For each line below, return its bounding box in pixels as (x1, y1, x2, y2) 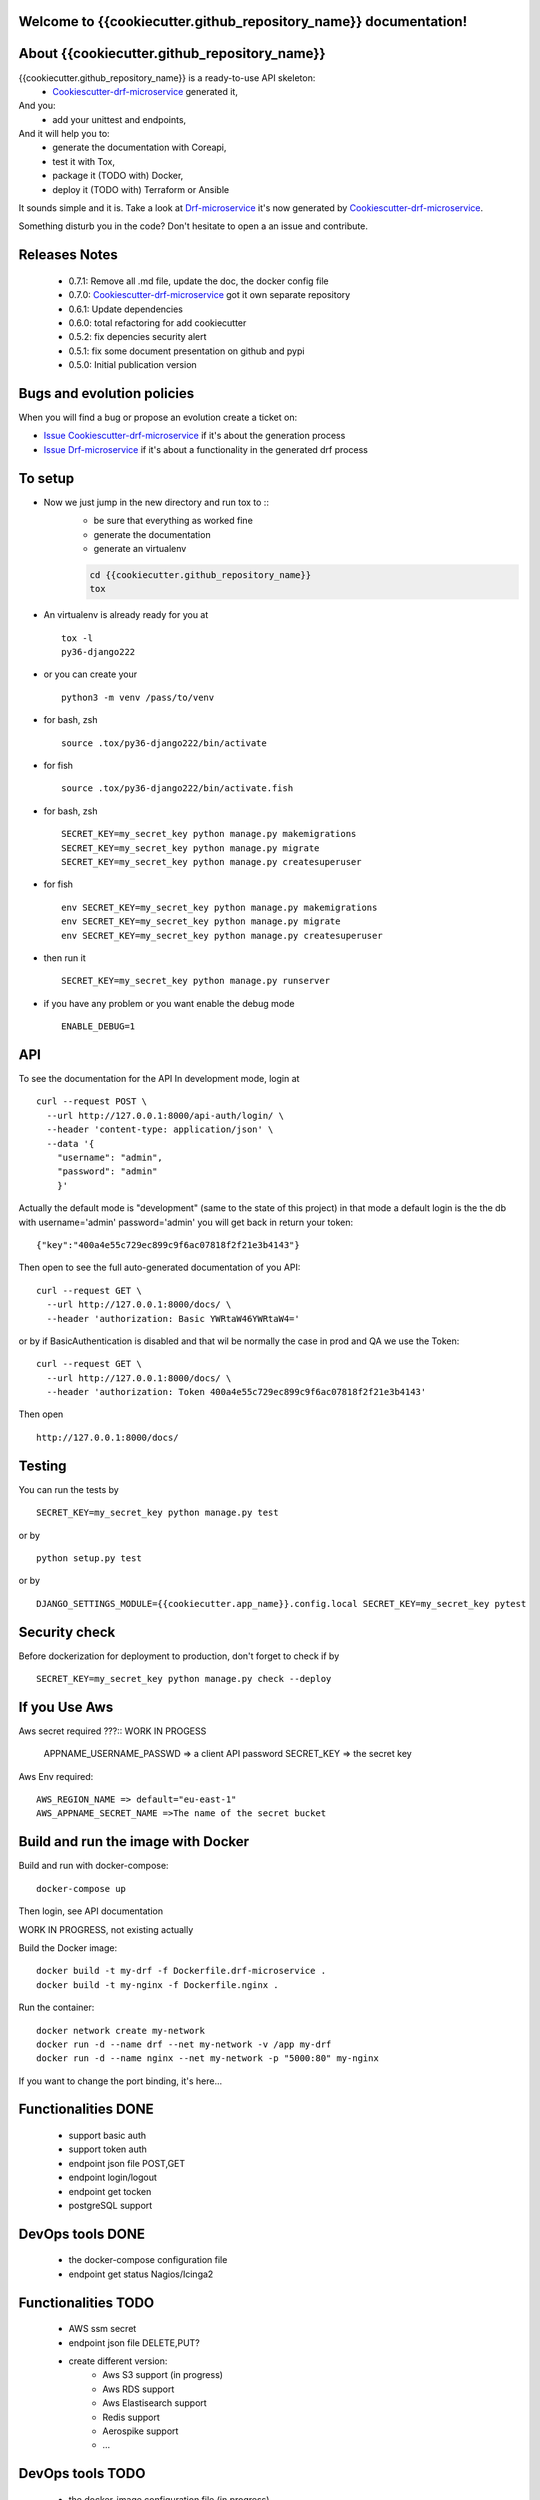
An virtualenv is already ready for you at (43, 609, 209, 621)
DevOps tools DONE (18, 2225, 145, 2242)
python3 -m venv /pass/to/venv (61, 691, 215, 703)
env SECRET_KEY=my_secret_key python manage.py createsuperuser (61, 930, 384, 941)
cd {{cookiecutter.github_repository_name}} (89, 569, 312, 580)
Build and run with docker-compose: (18, 1860, 169, 1872)
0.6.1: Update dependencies (68, 303, 184, 315)
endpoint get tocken (68, 2185, 152, 2197)
